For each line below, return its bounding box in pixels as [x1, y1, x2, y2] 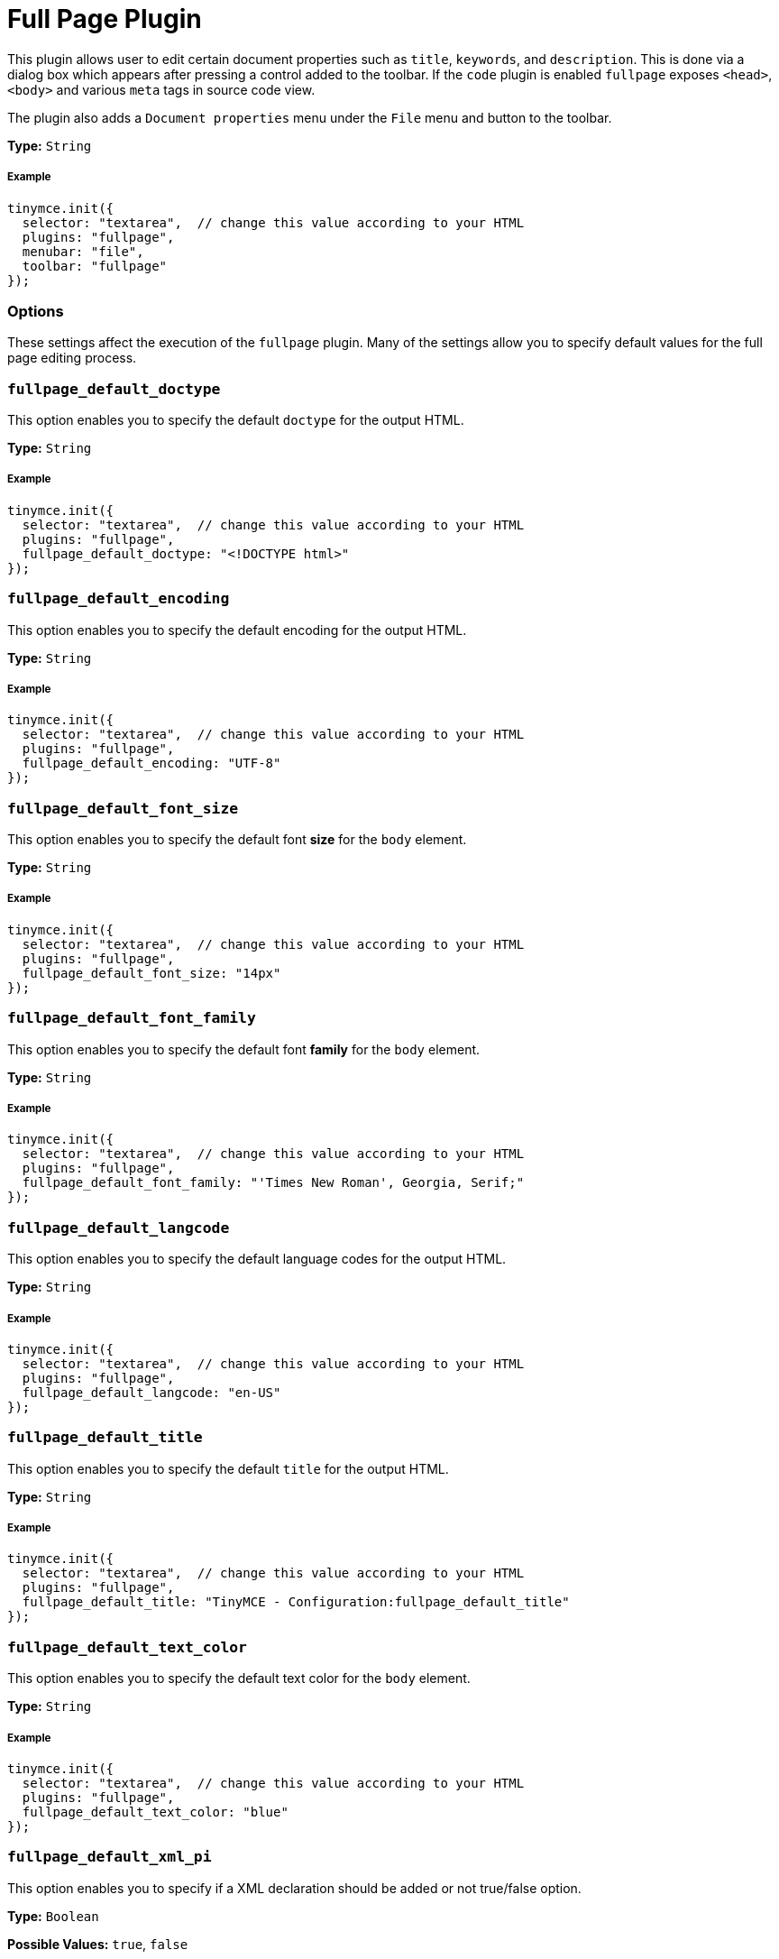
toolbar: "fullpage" [22, 258, 168, 273]
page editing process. [7, 350, 137, 366]
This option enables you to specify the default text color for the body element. [7, 1670, 471, 1687]
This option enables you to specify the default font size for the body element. [7, 832, 467, 848]
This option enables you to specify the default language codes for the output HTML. [7, 1251, 507, 1267]
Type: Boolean [7, 1908, 99, 1924]
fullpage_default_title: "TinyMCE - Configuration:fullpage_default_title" [22, 1595, 570, 1610]
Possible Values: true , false [7, 1936, 188, 1952]
